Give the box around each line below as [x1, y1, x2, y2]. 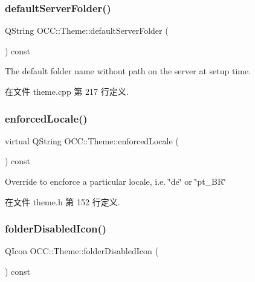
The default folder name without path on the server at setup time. [5, 65, 251, 77]
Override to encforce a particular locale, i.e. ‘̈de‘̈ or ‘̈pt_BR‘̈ [5, 175, 227, 187]
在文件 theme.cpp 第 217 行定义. [5, 85, 129, 97]
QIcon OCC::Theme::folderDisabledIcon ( [5, 245, 158, 257]
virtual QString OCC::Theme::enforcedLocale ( [5, 134, 179, 147]
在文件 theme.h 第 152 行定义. [5, 195, 120, 208]
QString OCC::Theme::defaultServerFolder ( [5, 24, 169, 37]
